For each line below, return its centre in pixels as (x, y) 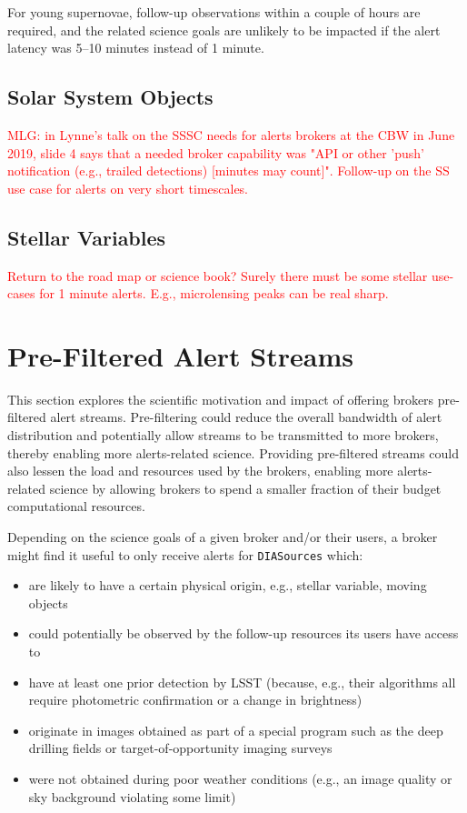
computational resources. (76, 506)
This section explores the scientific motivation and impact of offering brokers (221, 399)
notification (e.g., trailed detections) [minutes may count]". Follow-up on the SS (229, 171)
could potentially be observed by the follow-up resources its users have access (243, 633)
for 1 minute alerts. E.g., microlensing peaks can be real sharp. (214, 293)
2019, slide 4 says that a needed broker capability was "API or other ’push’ (216, 152)
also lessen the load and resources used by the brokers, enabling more (200, 471)
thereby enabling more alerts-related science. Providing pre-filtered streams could (233, 452)
